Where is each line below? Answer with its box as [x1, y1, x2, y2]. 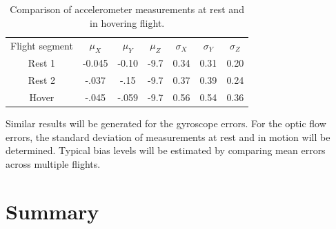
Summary [6, 197, 99, 225]
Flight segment [10, 39, 73, 53]
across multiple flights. [6, 157, 101, 171]
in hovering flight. [90, 15, 165, 30]
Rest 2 [28, 73, 56, 87]
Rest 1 [28, 56, 56, 70]
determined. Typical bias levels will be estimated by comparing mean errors [6, 143, 326, 157]
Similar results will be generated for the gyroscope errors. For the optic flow [6, 116, 326, 131]
